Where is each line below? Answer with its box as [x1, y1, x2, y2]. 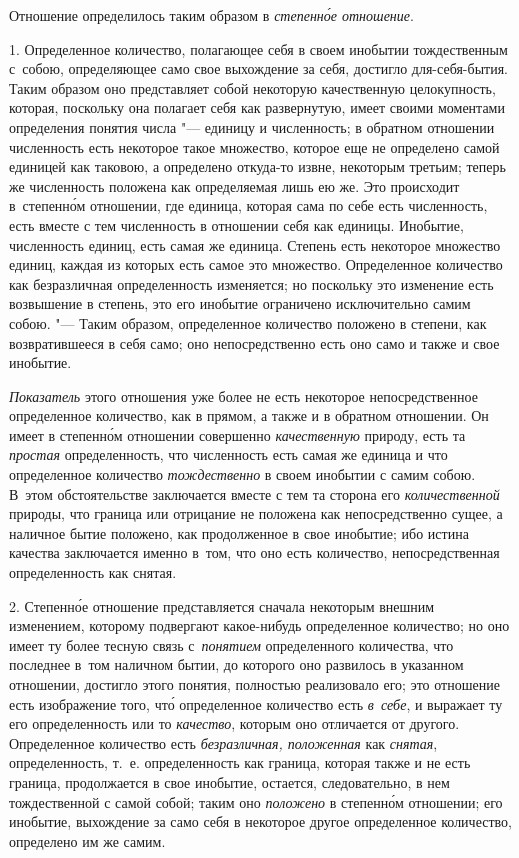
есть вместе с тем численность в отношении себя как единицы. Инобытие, [9, 214, 464, 235]
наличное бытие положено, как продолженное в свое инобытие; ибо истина [9, 522, 469, 543]
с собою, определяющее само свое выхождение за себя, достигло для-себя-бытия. [9, 58, 508, 79]
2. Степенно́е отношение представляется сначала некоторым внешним [9, 595, 435, 616]
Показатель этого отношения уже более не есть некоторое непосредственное [9, 385, 478, 406]
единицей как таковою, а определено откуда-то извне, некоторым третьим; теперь [9, 156, 506, 177]
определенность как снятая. [9, 562, 177, 583]
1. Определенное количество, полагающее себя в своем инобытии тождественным [9, 38, 508, 59]
